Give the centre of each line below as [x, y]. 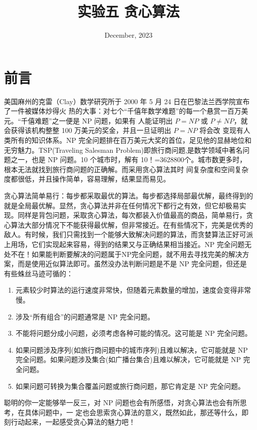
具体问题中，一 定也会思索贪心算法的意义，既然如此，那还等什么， [133, 412]
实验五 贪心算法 [128, 11]
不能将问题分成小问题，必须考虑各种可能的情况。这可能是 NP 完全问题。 [134, 333]
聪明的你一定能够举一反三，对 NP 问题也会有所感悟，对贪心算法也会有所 [122, 402]
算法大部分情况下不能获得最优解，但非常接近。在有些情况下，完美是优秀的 [132, 224]
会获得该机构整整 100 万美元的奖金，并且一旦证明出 [88, 130]
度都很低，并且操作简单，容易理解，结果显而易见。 [87, 179]
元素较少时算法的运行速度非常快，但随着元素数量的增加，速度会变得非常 [133, 290]
